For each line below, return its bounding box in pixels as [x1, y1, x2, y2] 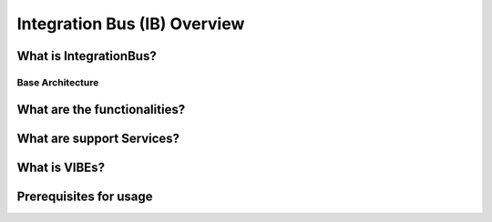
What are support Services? [16, 130, 180, 146]
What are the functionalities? [16, 101, 186, 117]
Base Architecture [16, 76, 99, 88]
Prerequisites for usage [16, 188, 154, 204]
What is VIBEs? [16, 159, 105, 175]
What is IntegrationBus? [16, 48, 157, 64]
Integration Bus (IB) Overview [16, 14, 245, 34]
